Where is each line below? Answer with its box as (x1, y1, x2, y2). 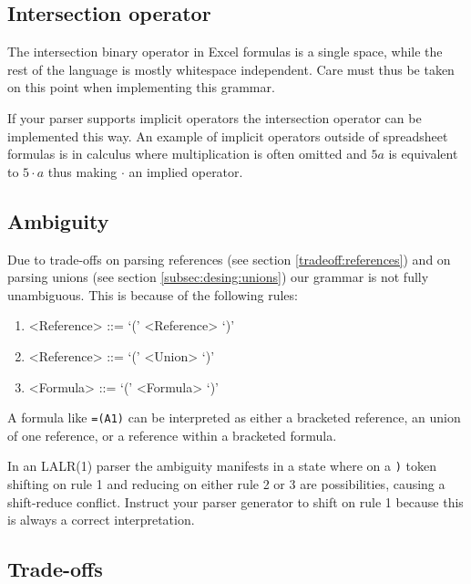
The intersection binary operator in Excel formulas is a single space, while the (7, 42, 443, 61)
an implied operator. (128, 162, 243, 181)
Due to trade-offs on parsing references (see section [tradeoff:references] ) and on (7, 249, 451, 268)
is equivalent (388, 144, 458, 163)
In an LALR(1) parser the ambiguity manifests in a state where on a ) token (7, 456, 436, 475)
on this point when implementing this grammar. (7, 78, 275, 97)
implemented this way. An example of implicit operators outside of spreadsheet (7, 126, 448, 145)
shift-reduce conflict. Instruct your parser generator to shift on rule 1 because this (7, 492, 464, 511)
